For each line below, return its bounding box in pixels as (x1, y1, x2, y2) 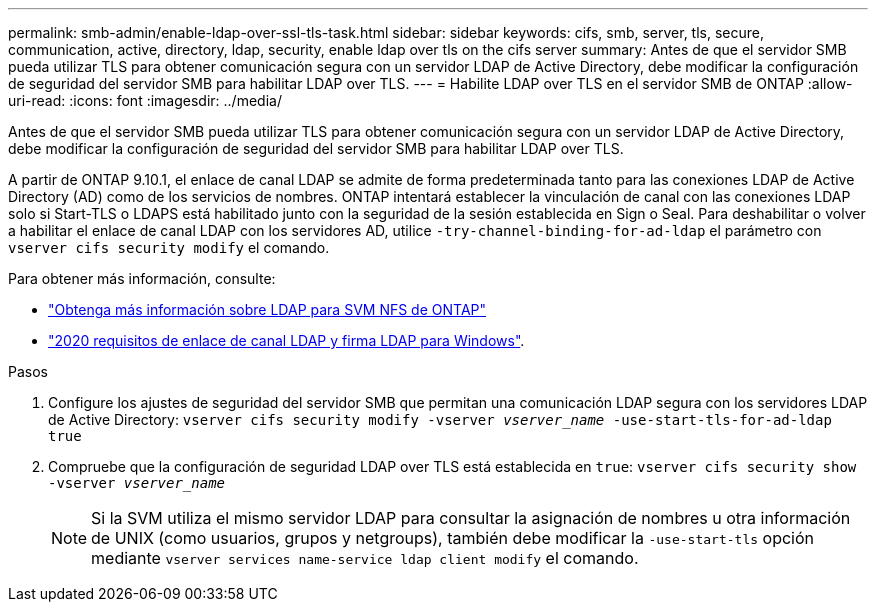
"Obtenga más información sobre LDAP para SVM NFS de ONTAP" (48, 301, 487, 318)
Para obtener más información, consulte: (8, 270, 276, 287)
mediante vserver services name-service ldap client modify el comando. (91, 548, 639, 568)
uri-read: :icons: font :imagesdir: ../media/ (8, 92, 282, 109)
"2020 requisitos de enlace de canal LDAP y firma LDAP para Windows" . (48, 332, 525, 349)
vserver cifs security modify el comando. (8, 239, 330, 256)
